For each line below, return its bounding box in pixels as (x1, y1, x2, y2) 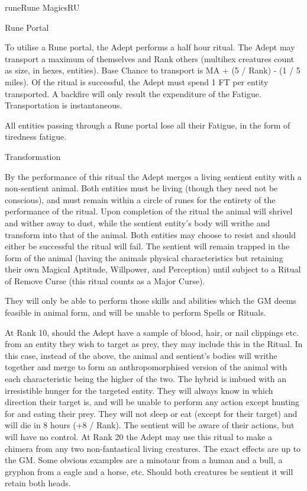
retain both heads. (5, 477, 71, 489)
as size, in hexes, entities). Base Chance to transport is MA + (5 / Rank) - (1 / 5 (5, 64, 300, 76)
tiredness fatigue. (5, 130, 67, 143)
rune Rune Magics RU (5, 1, 80, 13)
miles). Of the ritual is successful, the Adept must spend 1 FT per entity (5, 75, 269, 88)
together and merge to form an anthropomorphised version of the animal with (5, 361, 287, 373)
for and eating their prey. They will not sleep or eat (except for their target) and (5, 407, 298, 419)
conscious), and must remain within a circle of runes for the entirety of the (5, 193, 276, 206)
